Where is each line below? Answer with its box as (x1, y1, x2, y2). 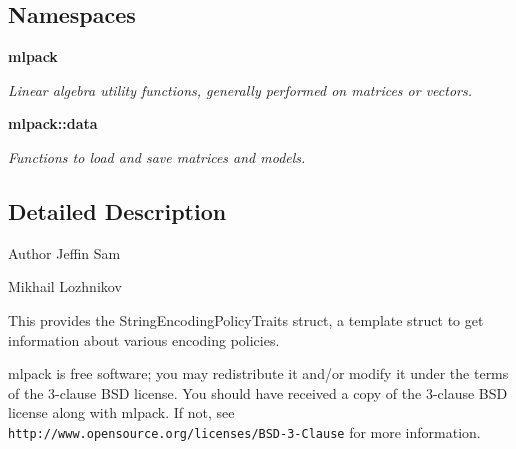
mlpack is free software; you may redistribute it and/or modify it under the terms (8, 363, 509, 384)
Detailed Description (8, 195, 227, 226)
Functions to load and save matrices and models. (8, 146, 306, 167)
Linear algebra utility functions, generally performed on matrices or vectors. (8, 79, 473, 100)
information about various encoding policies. (8, 329, 280, 350)
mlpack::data (8, 113, 98, 134)
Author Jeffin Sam (8, 242, 121, 263)
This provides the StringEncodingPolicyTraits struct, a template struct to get (8, 309, 484, 330)
